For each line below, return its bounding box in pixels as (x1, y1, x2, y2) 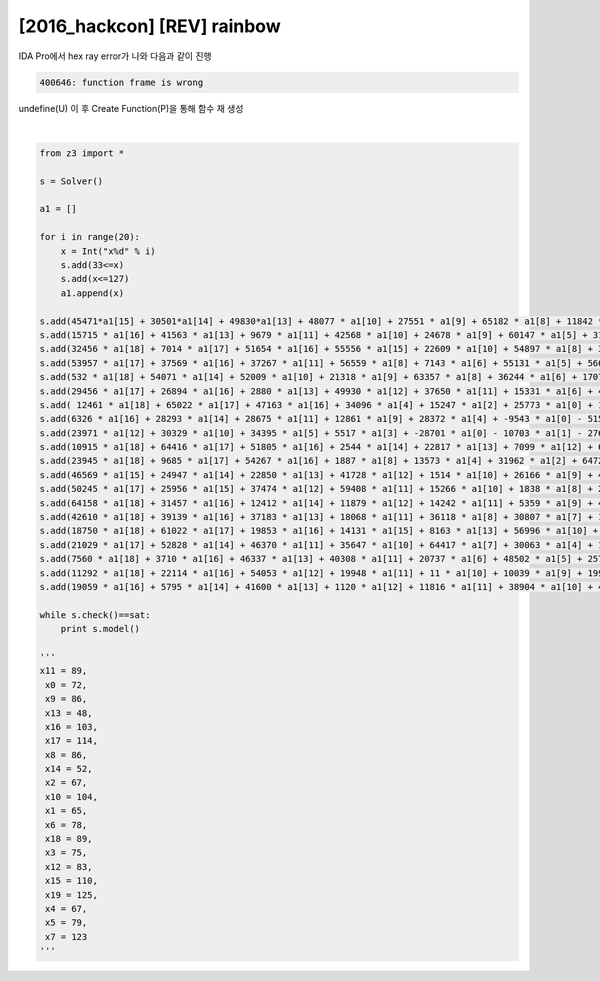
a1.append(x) (60, 287, 125, 299)
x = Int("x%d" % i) (60, 245, 157, 257)
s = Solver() (39, 175, 104, 187)
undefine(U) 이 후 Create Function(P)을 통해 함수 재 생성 (18, 102, 244, 114)
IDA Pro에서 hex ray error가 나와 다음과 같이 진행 (18, 50, 212, 62)
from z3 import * (39, 147, 125, 159)
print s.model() (60, 623, 140, 635)
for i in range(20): (39, 231, 140, 243)
